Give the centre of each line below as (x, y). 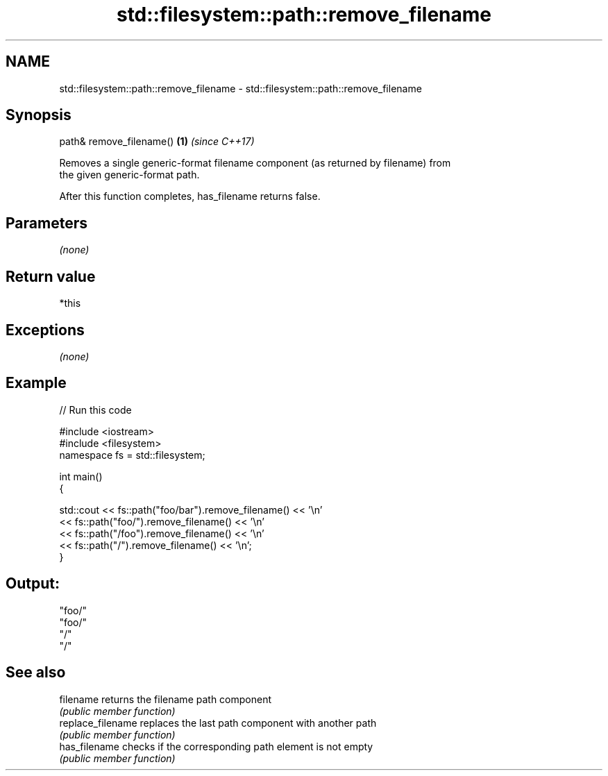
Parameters (47, 223)
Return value (51, 276)
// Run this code (95, 410)
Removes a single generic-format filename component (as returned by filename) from (255, 163)
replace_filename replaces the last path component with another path (218, 723)
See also (36, 673)
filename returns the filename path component (166, 699)
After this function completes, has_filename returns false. (190, 196)
